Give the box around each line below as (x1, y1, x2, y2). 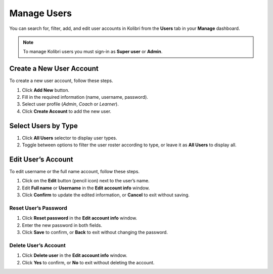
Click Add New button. (22, 87, 69, 93)
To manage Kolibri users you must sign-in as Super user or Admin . (23, 49, 163, 55)
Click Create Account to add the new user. (22, 108, 111, 114)
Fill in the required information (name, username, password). (22, 94, 149, 100)
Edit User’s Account (9, 155, 73, 164)
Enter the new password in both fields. (22, 222, 103, 228)
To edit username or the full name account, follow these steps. (9, 169, 140, 174)
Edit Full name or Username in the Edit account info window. (22, 185, 150, 191)
